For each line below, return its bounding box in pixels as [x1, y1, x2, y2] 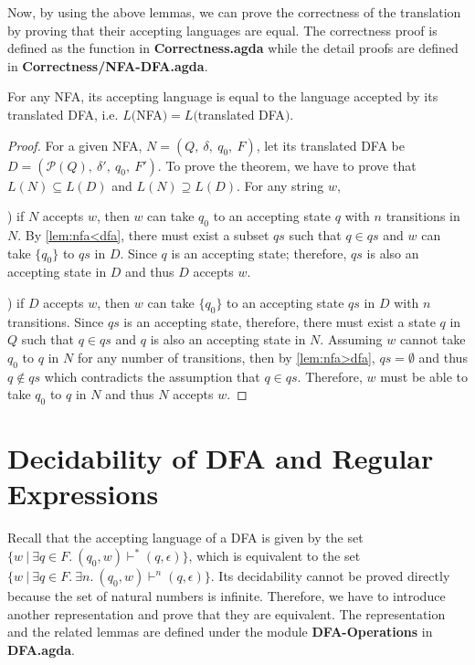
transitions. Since [7, 311, 104, 331]
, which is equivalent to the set [188, 546, 361, 565]
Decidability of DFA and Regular [7, 439, 434, 477]
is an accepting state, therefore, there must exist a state [123, 311, 436, 331]
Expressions [7, 475, 159, 512]
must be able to [380, 366, 468, 385]
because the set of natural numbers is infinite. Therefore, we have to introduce [7, 586, 446, 606]
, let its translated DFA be [256, 135, 406, 154]
